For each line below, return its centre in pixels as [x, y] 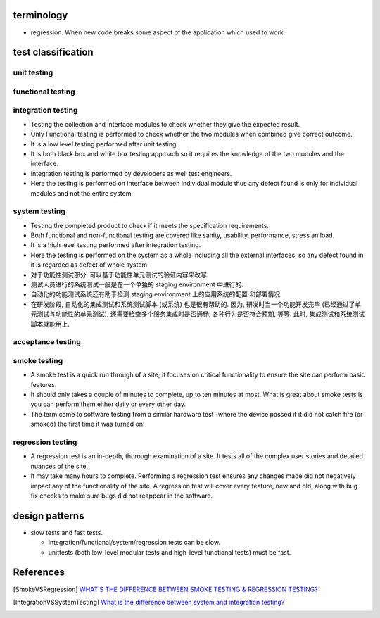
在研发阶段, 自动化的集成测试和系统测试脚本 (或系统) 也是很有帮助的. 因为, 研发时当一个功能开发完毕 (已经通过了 [193, 304]
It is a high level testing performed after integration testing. [116, 245]
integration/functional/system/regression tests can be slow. [134, 543]
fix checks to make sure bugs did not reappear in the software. [122, 496]
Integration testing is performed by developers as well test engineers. [131, 173]
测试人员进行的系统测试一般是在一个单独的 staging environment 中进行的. [137, 284]
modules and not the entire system [81, 193]
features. [44, 384]
